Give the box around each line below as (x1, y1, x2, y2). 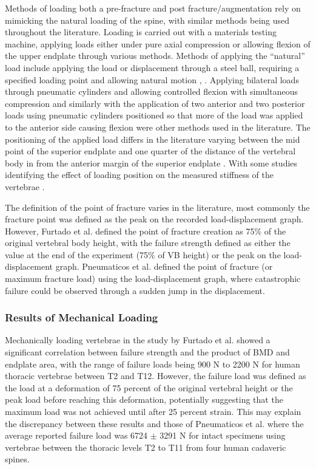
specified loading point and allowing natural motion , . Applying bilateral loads (5, 73, 299, 86)
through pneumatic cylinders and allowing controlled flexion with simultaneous (5, 85, 298, 98)
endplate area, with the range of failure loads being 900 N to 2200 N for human (5, 357, 300, 370)
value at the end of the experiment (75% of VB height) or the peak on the (5, 248, 281, 261)
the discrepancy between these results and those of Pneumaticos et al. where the (5, 417, 304, 430)
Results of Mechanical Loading (5, 310, 158, 325)
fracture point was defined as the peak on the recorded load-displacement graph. (5, 213, 304, 225)
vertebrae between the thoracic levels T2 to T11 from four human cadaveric (5, 440, 286, 453)
